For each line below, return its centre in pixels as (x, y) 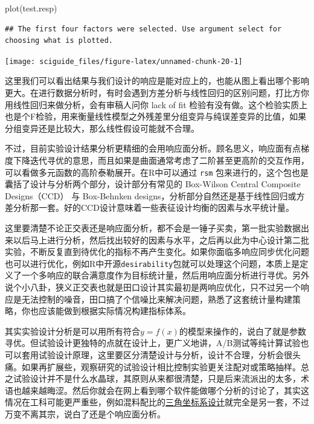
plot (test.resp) (31, 8)
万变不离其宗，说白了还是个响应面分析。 (85, 414)
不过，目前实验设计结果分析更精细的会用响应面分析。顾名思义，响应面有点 (153, 148)
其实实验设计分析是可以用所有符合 (72, 331)
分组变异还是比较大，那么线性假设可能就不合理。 (102, 128)
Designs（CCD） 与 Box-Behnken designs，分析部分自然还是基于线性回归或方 (155, 195)
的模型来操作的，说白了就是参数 (242, 331)
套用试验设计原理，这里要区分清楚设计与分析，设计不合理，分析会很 (157, 355)
